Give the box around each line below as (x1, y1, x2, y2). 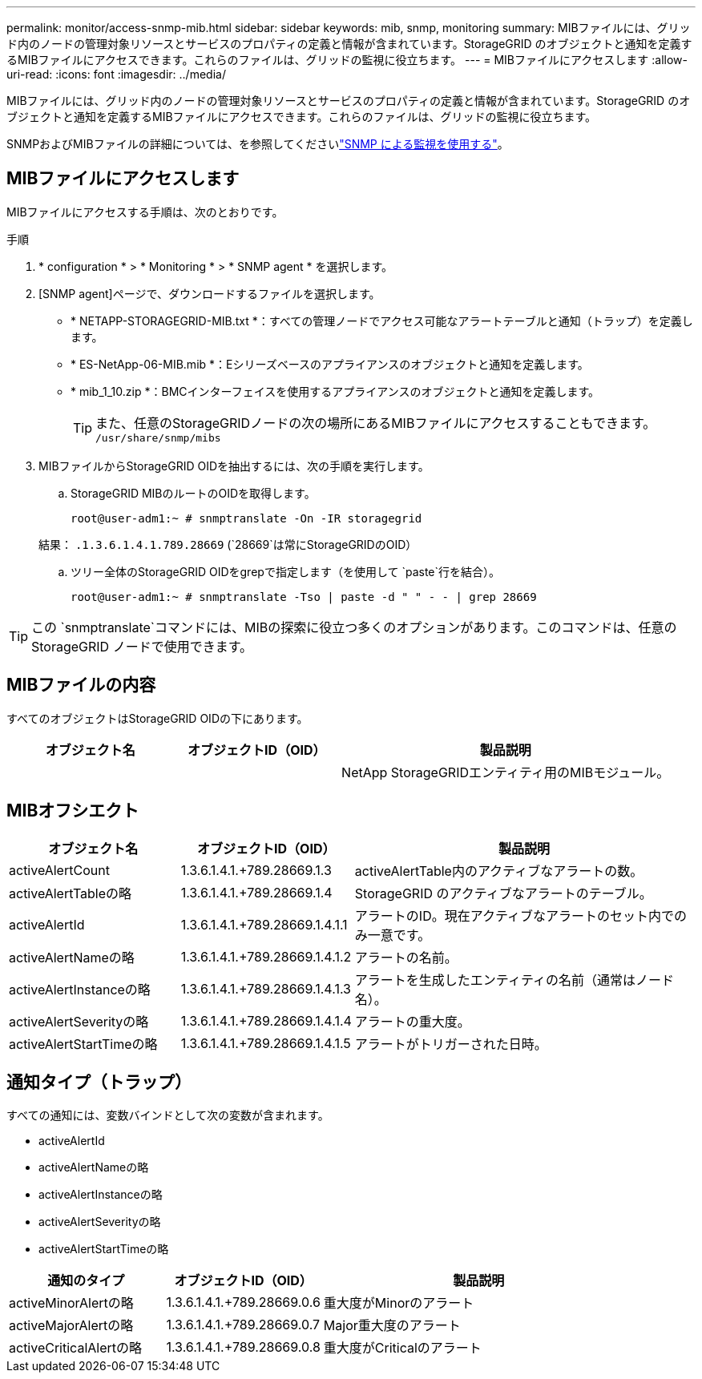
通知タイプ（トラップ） (6, 1071, 192, 1092)
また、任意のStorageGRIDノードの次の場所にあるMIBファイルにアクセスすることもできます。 (95, 414, 656, 431)
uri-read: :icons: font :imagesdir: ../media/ (6, 67, 226, 81)
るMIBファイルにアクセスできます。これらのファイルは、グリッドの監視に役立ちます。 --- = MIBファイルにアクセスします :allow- (6, 53, 688, 67)
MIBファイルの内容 (6, 675, 156, 696)
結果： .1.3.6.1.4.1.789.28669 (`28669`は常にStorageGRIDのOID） (38, 537, 418, 551)
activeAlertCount (9, 861, 110, 878)
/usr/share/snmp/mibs (95, 431, 221, 444)
